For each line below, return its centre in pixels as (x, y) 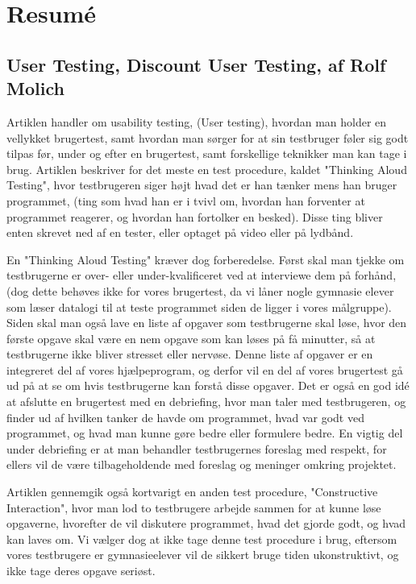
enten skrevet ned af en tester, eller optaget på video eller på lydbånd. (180, 232)
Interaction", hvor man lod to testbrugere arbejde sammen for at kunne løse (194, 507)
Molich (35, 88)
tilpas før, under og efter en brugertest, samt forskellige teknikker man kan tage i (207, 153)
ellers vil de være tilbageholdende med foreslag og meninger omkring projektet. (202, 464)
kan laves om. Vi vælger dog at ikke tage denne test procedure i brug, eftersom (202, 538)
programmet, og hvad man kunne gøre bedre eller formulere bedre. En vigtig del (205, 433)
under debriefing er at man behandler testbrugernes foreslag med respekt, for (197, 448)
